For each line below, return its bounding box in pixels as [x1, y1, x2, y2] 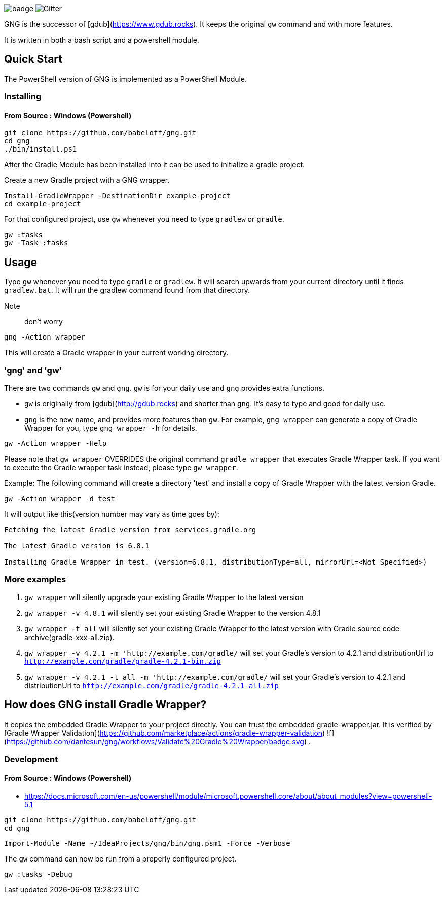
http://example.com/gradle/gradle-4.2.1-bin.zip [24, 657, 221, 665]
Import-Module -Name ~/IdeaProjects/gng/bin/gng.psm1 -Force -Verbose [4, 839, 290, 848]
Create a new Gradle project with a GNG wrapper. [4, 176, 170, 185]
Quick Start [4, 53, 62, 66]
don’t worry [24, 317, 63, 326]
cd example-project [4, 200, 81, 208]
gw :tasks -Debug [4, 870, 72, 879]
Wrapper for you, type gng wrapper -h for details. [24, 424, 197, 433]
